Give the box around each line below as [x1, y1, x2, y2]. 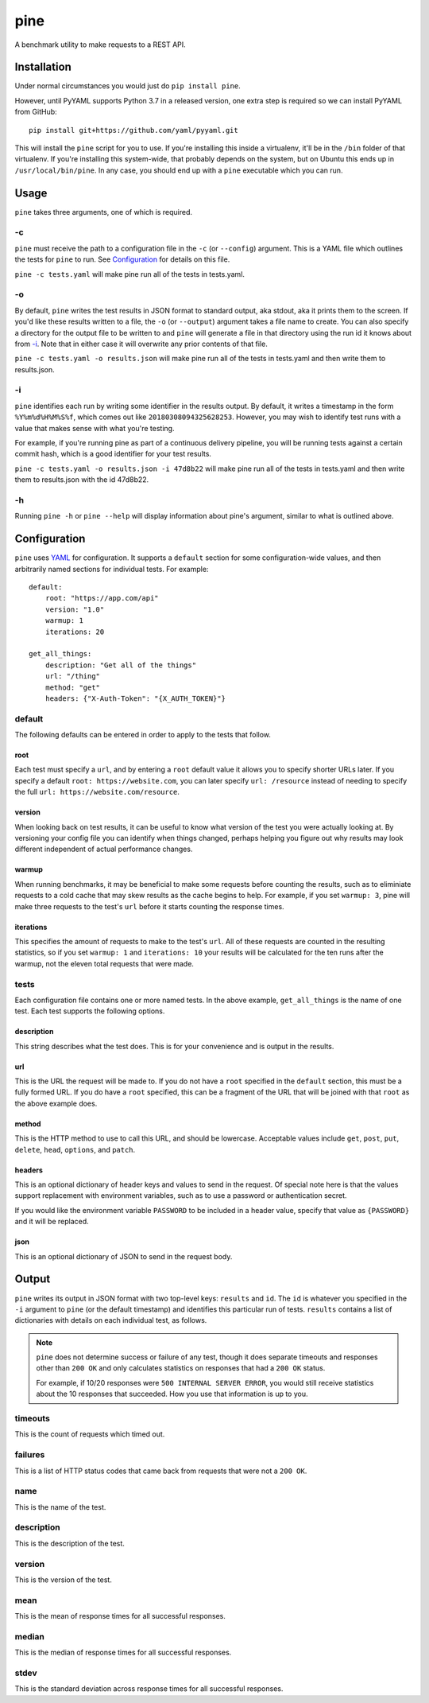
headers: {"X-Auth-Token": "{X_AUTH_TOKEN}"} [44, 694, 226, 703]
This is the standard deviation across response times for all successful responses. [14, 1684, 284, 1693]
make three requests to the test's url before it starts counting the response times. [14, 901, 285, 911]
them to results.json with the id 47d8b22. [14, 475, 149, 484]
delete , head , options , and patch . [14, 1145, 136, 1154]
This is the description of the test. [14, 1538, 125, 1548]
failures [14, 1449, 45, 1460]
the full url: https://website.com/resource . [14, 787, 180, 797]
